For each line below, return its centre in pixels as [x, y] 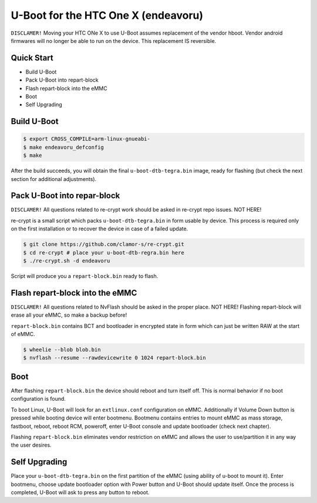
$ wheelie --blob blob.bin [62, 350]
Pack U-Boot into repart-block [62, 80]
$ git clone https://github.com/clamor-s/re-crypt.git [104, 244]
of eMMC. [23, 334]
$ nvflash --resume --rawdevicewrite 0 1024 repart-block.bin [114, 358]
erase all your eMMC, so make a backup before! [69, 315]
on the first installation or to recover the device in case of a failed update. [100, 229]
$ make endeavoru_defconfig [63, 147]
